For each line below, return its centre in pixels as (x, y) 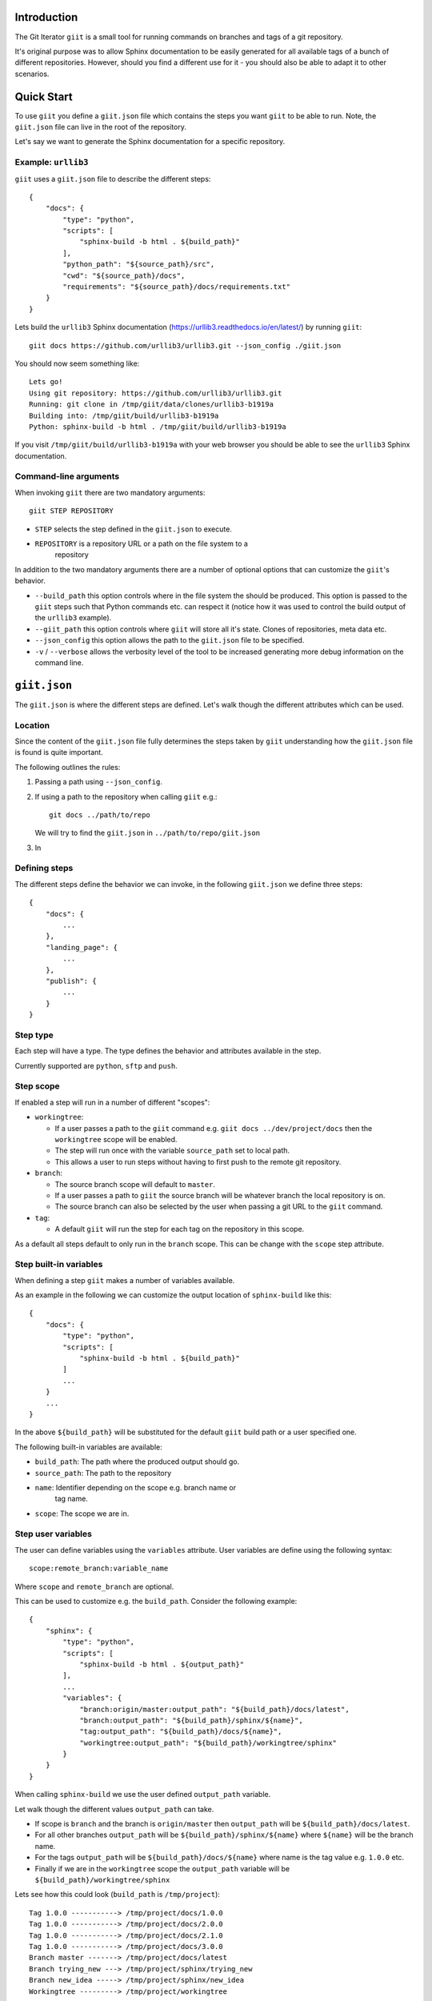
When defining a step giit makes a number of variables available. (125, 1280)
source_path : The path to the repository (103, 1473)
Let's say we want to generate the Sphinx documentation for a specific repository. (150, 142)
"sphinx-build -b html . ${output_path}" (162, 1664)
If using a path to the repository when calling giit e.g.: (126, 796)
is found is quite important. (59, 752)
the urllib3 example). (73, 618)
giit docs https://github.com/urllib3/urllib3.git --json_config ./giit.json (185, 345)
